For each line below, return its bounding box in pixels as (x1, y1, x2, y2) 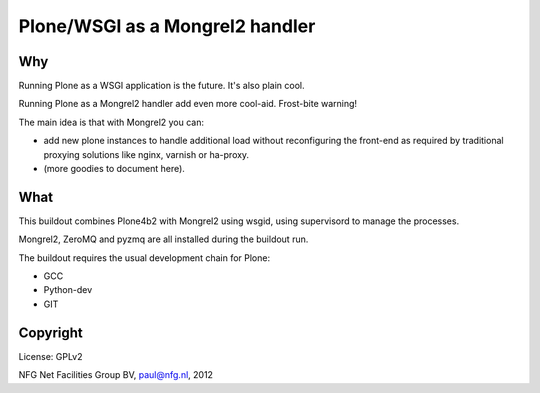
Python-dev (43, 284, 93, 296)
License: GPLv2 (18, 350, 84, 362)
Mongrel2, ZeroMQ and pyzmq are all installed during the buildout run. (18, 233, 309, 245)
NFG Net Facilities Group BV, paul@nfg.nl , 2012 (18, 369, 214, 381)
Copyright (18, 324, 84, 341)
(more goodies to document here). (43, 163, 185, 175)
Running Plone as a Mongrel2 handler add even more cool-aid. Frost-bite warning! (18, 98, 358, 110)
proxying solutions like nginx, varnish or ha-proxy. (43, 148, 250, 160)
